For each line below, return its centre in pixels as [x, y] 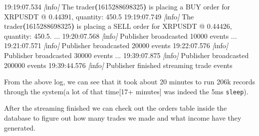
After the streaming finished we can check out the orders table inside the [116, 108]
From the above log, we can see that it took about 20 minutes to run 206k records [129, 82]
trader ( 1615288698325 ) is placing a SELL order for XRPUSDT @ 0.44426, [118, 26]
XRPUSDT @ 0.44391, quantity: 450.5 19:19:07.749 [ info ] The [99, 16]
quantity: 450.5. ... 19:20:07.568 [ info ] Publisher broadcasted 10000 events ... [121, 35]
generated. [20, 127]
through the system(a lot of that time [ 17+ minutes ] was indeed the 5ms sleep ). [126, 91]
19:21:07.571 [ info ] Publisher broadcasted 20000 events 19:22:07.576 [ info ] [116, 45]
